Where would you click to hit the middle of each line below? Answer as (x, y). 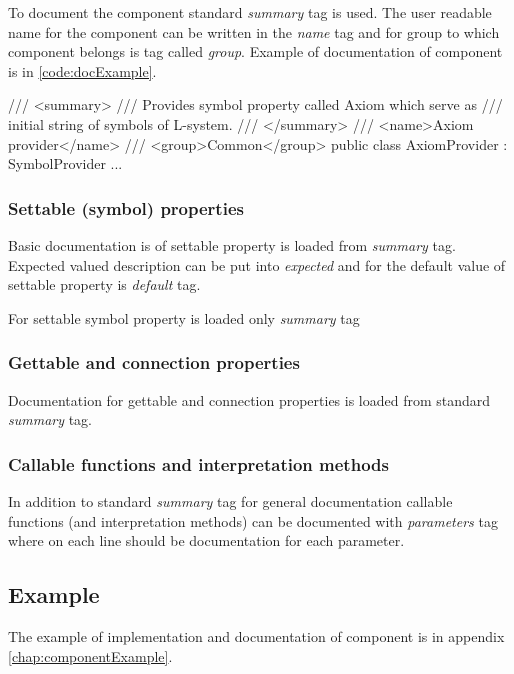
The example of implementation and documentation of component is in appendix (256, 635)
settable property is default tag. (104, 284)
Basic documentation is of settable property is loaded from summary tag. (232, 244)
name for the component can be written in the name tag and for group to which (254, 31)
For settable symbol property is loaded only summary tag (184, 317)
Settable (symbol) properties (126, 207)
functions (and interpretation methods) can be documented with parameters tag (253, 520)
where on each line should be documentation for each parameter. (206, 540)
